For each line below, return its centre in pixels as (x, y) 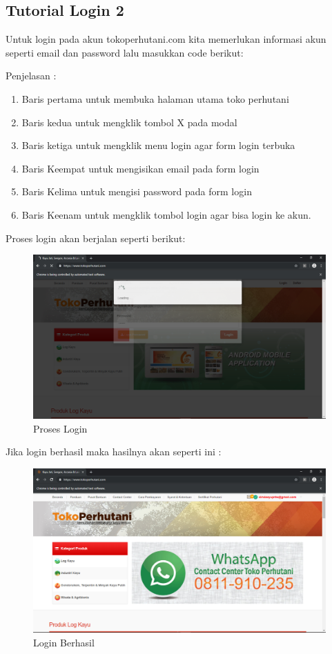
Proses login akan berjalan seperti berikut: (96, 238)
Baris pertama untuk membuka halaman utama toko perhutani (155, 98)
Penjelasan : (31, 76)
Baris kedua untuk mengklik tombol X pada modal (129, 122)
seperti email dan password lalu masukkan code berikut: (125, 52)
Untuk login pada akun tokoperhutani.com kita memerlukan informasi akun (166, 39)
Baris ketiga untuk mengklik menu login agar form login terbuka (158, 145)
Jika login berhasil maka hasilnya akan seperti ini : (114, 452)
